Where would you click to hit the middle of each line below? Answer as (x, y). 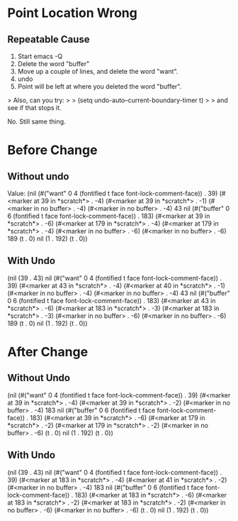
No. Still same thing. (36, 121)
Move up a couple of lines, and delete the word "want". (98, 71)
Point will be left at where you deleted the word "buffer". (100, 86)
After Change (48, 352)
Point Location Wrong (73, 13)
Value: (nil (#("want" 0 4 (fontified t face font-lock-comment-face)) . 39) (113, 193)
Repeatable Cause (49, 39)
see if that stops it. (34, 108)
